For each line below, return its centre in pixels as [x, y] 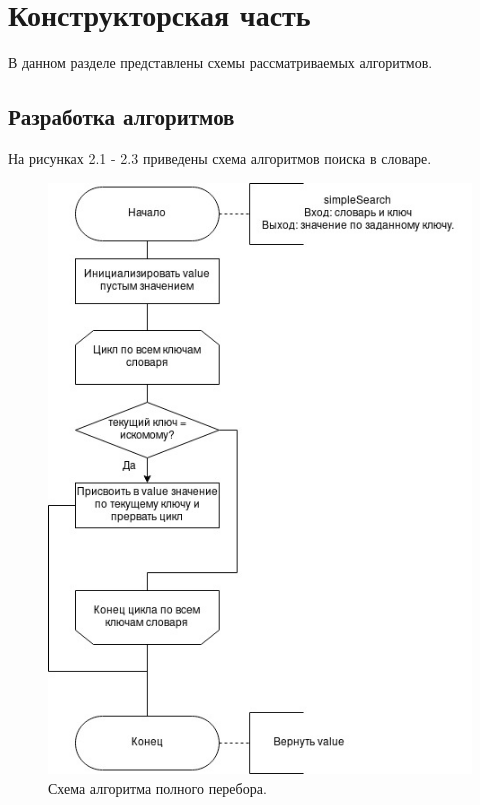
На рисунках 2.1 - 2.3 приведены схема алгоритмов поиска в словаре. [220, 157]
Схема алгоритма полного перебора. [157, 788]
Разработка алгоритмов [121, 116]
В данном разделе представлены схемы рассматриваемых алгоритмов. [220, 62]
